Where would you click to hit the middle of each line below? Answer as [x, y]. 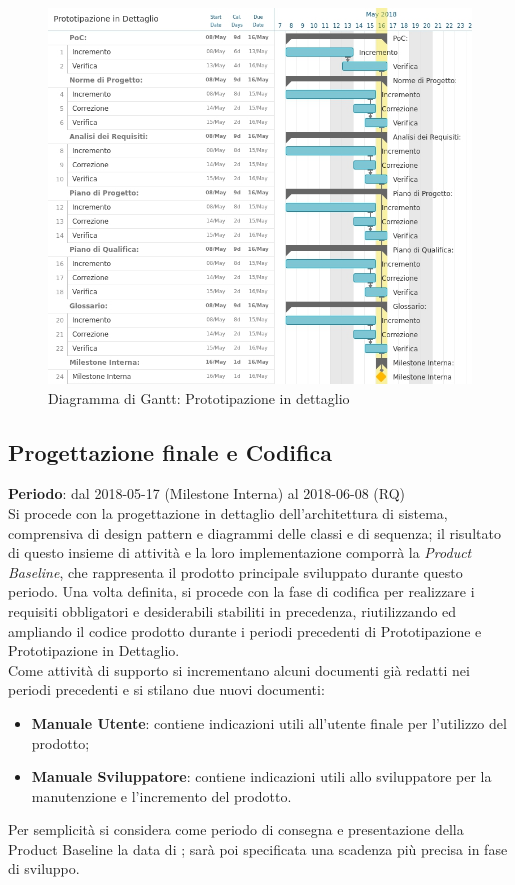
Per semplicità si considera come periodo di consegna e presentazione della [236, 829]
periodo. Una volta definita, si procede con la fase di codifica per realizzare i [241, 591]
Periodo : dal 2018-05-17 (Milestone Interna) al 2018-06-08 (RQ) [207, 493]
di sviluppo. [44, 868]
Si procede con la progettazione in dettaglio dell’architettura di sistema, [228, 512]
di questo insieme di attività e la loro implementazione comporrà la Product [240, 552]
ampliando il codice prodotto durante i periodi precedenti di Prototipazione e [245, 630]
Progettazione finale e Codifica [170, 451]
